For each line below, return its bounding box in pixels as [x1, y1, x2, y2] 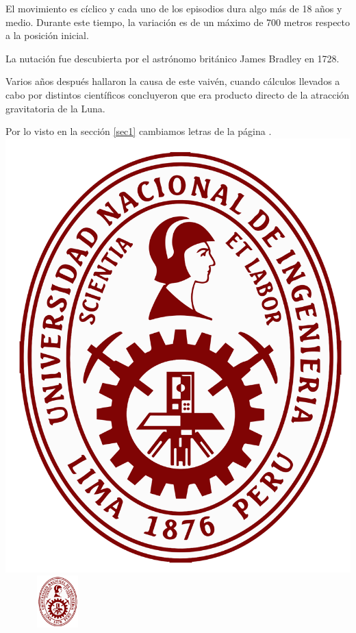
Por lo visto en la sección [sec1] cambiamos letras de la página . [5, 124, 272, 138]
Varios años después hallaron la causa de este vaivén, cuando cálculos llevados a [5, 74, 340, 88]
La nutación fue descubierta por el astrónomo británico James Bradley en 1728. [5, 51, 340, 65]
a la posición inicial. [5, 28, 89, 42]
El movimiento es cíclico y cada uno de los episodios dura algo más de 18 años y [5, 1, 342, 15]
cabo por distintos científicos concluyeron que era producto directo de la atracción [5, 87, 350, 101]
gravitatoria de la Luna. [5, 101, 105, 115]
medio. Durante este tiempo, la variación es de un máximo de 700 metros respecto [5, 14, 351, 29]
